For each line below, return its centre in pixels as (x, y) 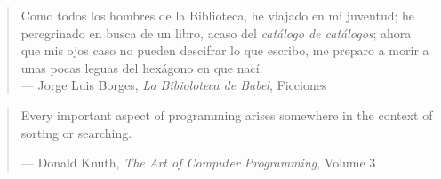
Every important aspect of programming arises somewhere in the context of (227, 114)
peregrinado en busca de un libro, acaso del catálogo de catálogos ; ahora (216, 33)
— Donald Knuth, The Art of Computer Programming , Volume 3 (198, 163)
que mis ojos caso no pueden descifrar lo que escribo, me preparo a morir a (225, 50)
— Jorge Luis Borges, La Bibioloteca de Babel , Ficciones (174, 85)
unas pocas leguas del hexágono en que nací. (142, 67)
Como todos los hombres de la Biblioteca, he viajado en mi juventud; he (218, 15)
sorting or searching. (76, 132)
